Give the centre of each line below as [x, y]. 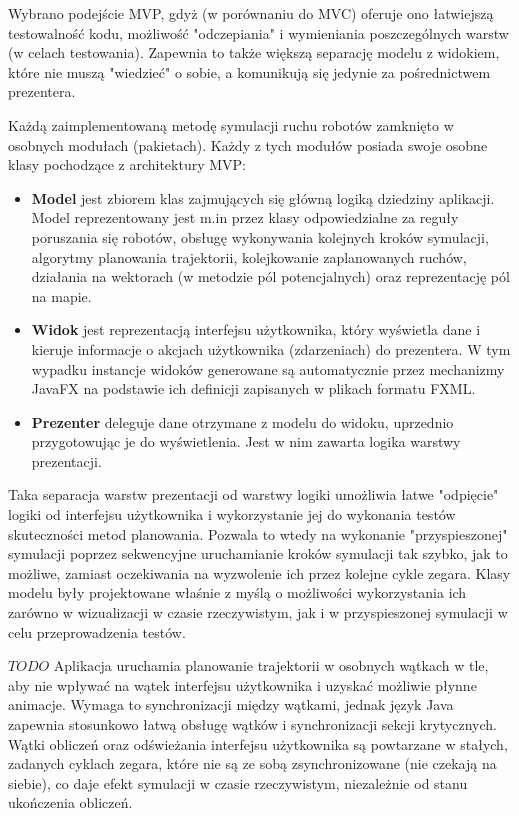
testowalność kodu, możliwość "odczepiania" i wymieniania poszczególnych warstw [258, 32]
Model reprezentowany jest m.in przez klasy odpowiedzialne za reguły [245, 217]
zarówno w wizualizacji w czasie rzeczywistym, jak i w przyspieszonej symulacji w [258, 612]
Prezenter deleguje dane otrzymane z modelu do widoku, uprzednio [242, 421]
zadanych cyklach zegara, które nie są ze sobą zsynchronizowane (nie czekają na [252, 763]
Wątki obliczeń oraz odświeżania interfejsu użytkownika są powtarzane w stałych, [258, 743]
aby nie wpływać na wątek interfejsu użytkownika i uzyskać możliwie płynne [242, 684]
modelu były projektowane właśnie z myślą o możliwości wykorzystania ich [237, 592]
